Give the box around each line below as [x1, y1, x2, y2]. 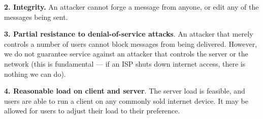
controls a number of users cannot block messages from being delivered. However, [4, 38, 257, 49]
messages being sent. [4, 11, 68, 22]
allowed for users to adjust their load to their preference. [4, 105, 180, 116]
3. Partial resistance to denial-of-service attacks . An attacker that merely [4, 28, 253, 39]
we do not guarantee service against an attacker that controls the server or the [4, 48, 248, 59]
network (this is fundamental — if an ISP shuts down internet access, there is [4, 58, 246, 69]
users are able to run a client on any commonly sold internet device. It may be [4, 95, 249, 106]
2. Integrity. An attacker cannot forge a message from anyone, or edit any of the [4, 2, 259, 12]
